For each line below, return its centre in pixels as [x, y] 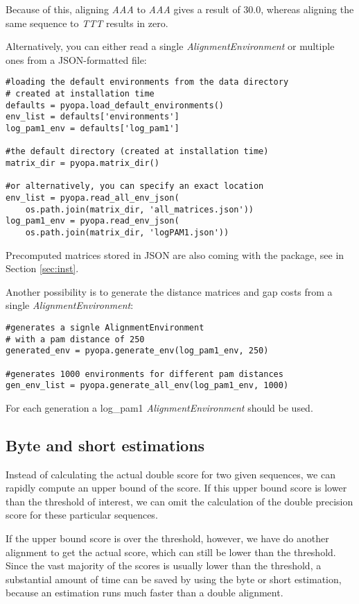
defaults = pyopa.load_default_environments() [115, 105]
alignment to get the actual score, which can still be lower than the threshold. [171, 552]
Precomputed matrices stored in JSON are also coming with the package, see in [175, 254]
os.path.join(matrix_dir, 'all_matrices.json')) [139, 209]
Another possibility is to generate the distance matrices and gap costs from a [169, 291]
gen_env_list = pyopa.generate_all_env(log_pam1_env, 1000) [147, 386]
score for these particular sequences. [82, 515]
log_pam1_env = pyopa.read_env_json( [93, 221]
